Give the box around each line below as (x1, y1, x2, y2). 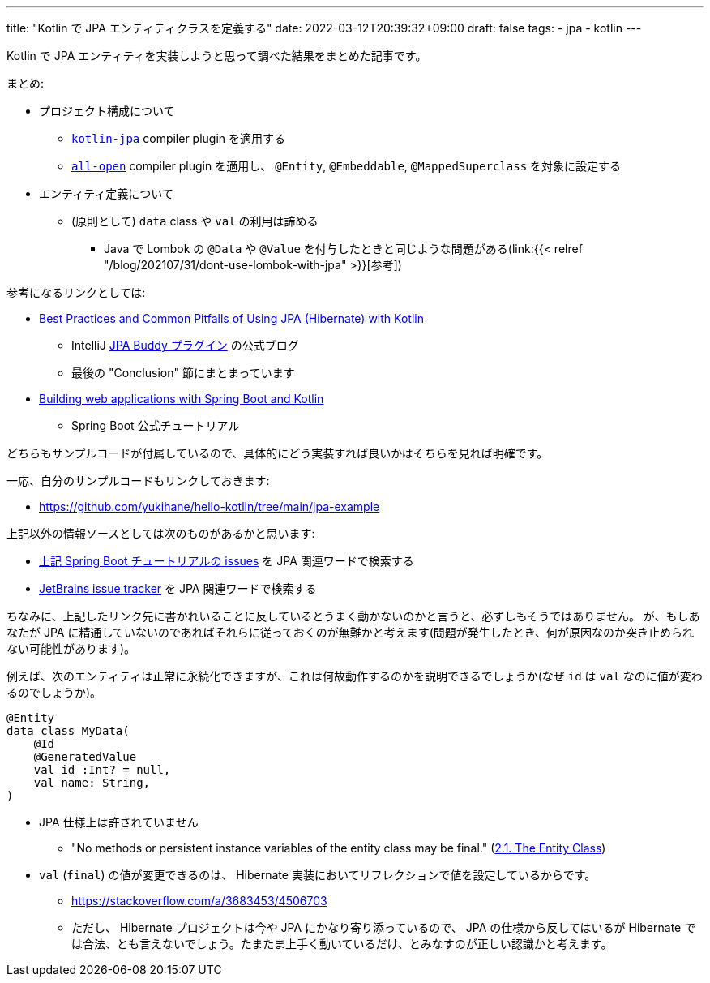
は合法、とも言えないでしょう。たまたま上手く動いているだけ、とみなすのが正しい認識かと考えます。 (71, 937, 613, 951)
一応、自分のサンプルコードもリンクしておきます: (6, 474, 270, 487)
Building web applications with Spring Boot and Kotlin (39, 392, 324, 406)
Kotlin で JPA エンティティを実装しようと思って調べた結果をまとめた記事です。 (6, 49, 427, 62)
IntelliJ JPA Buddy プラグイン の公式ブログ (71, 338, 299, 352)
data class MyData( (6, 724, 130, 737)
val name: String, (33, 776, 151, 789)
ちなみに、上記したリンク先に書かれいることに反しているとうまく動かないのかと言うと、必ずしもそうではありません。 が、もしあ (6, 609, 700, 623)
